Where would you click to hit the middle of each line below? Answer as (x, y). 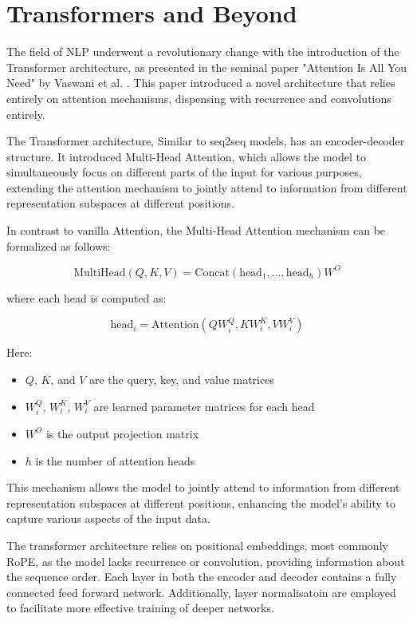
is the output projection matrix (122, 433)
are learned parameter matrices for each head (204, 406)
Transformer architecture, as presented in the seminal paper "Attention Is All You (207, 67)
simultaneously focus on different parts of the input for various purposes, (184, 172)
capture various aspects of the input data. (108, 518)
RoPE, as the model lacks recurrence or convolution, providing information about (206, 561)
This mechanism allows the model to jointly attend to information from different (203, 487)
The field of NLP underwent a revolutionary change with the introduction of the (203, 51)
